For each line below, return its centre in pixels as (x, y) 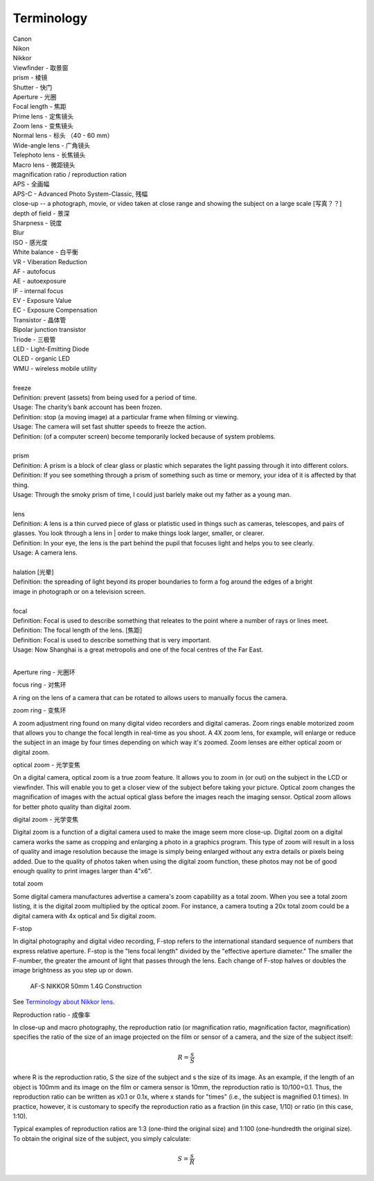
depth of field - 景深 (41, 213)
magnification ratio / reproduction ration (70, 175)
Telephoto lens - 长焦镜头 (49, 155)
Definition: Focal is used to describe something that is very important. (112, 640)
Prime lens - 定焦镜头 (43, 116)
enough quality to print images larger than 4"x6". (82, 871)
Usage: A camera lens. (45, 553)
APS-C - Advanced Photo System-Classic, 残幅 (80, 193)
